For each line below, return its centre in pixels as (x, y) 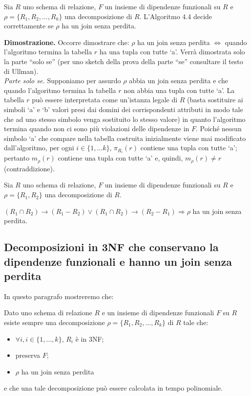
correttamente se (29, 26)
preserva (28, 355)
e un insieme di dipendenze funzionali (158, 313)
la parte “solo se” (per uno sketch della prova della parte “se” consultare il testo (124, 61)
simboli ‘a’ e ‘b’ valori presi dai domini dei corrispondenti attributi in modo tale (124, 109)
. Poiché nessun (219, 128)
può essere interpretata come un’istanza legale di (105, 100)
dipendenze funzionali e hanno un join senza (118, 261)
